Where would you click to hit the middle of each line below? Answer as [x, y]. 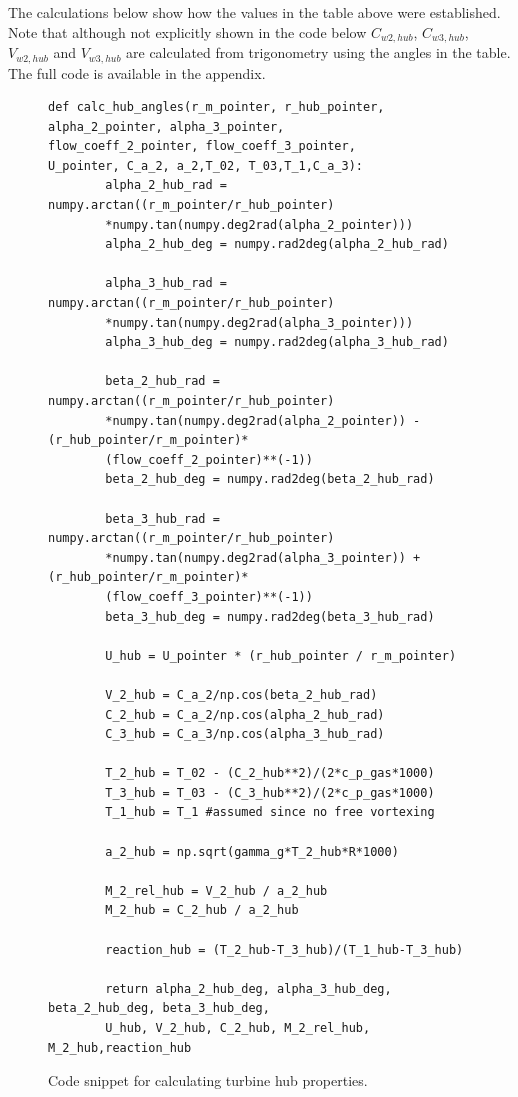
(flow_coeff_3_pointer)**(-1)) [209, 596]
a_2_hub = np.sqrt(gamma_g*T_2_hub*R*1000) [252, 851]
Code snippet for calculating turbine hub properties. [208, 1080]
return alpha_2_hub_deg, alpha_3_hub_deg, [248, 988]
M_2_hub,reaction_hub [120, 1047]
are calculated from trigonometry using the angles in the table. [318, 52]
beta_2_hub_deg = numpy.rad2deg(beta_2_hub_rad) [270, 479]
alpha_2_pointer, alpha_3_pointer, [166, 126]
